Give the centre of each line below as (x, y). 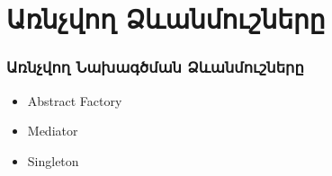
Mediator (53, 131)
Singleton (53, 160)
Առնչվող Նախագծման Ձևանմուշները (155, 67)
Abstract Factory (75, 100)
